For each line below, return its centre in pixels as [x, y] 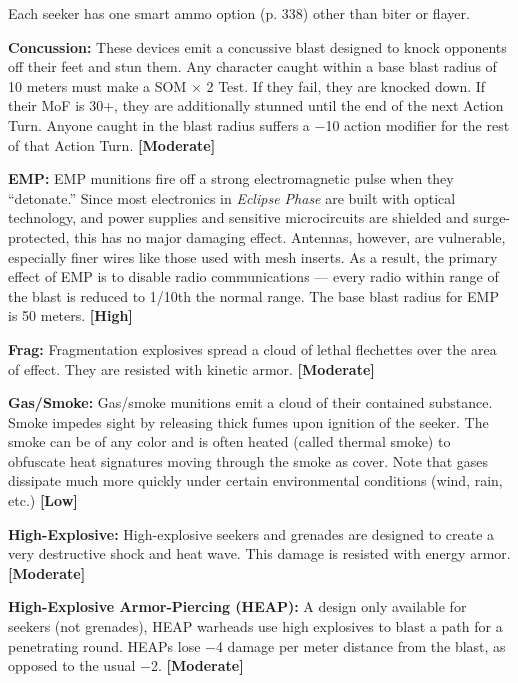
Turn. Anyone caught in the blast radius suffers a [159, 124]
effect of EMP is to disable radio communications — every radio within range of [253, 276]
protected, [39, 236]
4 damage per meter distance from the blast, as [360, 645]
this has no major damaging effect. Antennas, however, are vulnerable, [290, 236]
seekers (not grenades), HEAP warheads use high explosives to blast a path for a [255, 626]
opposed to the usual [72, 665]
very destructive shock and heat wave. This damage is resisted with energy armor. [259, 553]
